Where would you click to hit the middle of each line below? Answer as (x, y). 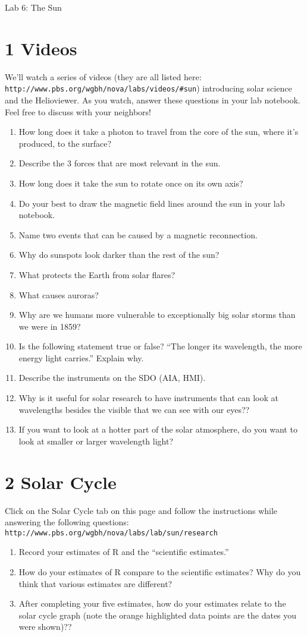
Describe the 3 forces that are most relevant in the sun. (120, 163)
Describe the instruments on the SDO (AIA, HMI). (112, 378)
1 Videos (41, 48)
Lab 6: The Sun (33, 7)
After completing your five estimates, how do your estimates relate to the (152, 603)
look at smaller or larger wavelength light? (96, 441)
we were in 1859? (50, 326)
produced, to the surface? (65, 143)
